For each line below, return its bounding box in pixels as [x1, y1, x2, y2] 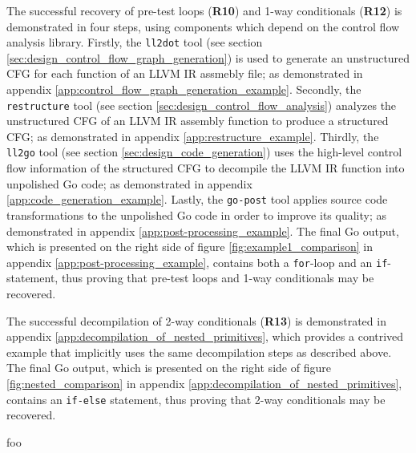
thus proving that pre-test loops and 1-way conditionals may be [61, 269, 374, 286]
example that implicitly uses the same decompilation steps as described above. [6, 343, 392, 360]
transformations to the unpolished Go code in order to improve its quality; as [6, 206, 386, 223]
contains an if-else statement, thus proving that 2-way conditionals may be [6, 390, 386, 407]
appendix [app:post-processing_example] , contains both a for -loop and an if [6, 253, 388, 270]
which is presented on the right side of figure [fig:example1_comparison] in [6, 238, 374, 255]
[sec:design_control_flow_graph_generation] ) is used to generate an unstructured [6, 49, 410, 66]
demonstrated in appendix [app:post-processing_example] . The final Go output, [6, 222, 399, 239]
